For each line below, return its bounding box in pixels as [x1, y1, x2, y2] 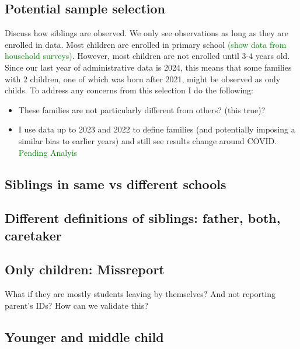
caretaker [5, 226, 62, 244]
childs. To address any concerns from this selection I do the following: [5, 84, 254, 96]
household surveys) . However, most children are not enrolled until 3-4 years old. [5, 50, 290, 62]
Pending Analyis [18, 146, 78, 158]
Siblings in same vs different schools [5, 175, 226, 193]
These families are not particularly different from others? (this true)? [18, 103, 266, 116]
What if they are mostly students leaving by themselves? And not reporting [5, 288, 276, 300]
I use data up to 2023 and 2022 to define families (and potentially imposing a [18, 123, 295, 135]
